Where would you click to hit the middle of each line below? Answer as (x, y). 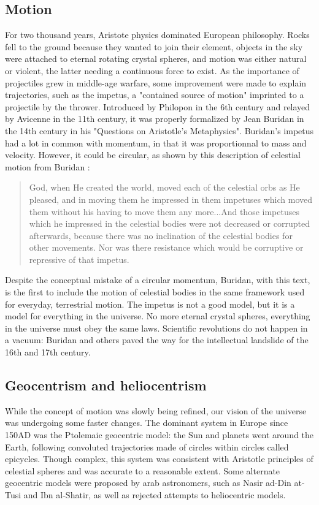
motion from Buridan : (48, 166)
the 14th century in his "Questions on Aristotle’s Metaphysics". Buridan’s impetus (159, 130)
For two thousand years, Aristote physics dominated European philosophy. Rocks (157, 35)
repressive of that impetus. (79, 259)
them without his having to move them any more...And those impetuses (164, 211)
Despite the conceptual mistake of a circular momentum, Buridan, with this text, (158, 280)
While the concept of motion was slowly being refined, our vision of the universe (156, 410)
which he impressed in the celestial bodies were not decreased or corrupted (169, 223)
